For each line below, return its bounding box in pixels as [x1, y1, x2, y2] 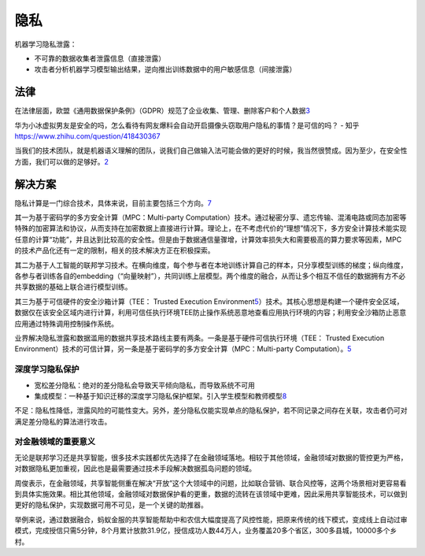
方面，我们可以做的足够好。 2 [14, 157, 109, 166]
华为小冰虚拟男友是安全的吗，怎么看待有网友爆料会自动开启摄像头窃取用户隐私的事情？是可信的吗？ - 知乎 [14, 120, 360, 130]
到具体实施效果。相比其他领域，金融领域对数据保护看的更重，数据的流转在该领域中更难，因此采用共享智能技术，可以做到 [14, 489, 408, 499]
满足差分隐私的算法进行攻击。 [14, 417, 112, 426]
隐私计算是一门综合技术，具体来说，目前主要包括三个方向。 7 [14, 198, 212, 208]
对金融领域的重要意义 [14, 436, 96, 447]
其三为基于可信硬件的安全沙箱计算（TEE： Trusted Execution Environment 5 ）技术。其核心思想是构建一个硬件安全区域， [14, 296, 404, 306]
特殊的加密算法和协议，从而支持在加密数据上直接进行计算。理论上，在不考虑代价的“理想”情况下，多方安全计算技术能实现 [14, 224, 407, 233]
